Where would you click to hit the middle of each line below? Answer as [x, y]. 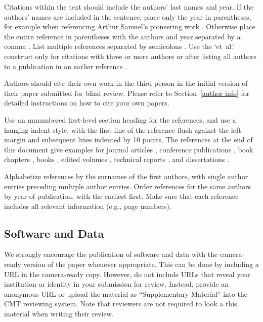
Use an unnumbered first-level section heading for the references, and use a [120, 119]
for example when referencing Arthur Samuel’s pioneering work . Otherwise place [130, 26]
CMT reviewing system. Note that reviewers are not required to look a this [121, 304]
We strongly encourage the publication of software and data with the [111, 254]
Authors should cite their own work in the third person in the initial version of [126, 83]
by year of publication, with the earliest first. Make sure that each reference [121, 196]
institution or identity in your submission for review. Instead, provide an [116, 284]
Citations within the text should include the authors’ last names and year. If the [129, 7]
